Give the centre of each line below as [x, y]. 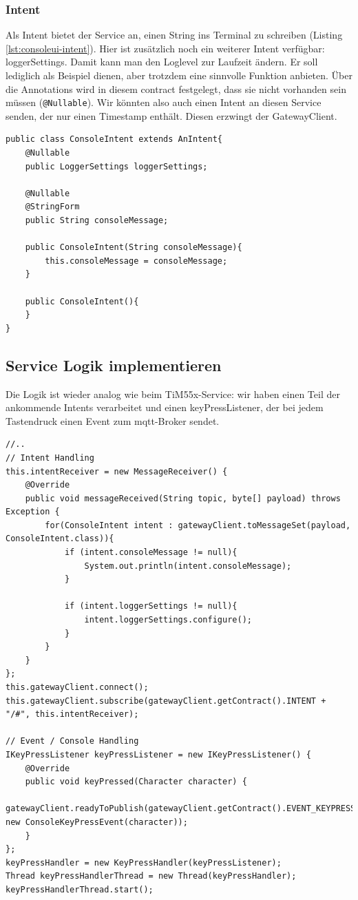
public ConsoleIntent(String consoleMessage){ [134, 248]
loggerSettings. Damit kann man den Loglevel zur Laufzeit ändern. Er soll [162, 62]
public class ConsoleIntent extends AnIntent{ [114, 139]
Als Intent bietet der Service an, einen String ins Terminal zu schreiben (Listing [174, 35]
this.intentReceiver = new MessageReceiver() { [117, 471]
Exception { [33, 512]
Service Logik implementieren [114, 365]
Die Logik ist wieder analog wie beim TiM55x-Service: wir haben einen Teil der [173, 394]
